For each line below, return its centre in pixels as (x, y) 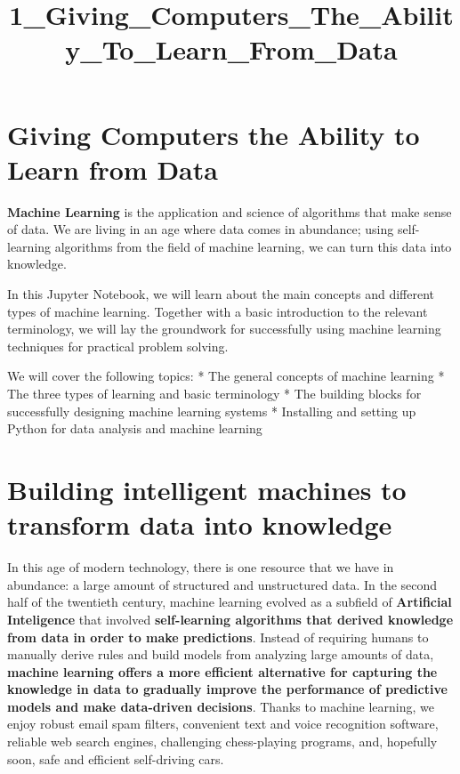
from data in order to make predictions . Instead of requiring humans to (218, 637)
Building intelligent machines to (207, 489)
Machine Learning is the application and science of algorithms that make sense (230, 211)
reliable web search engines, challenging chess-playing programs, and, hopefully (222, 742)
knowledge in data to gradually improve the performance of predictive (227, 689)
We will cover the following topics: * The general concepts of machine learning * (226, 376)
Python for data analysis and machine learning (135, 428)
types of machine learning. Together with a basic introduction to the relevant (218, 311)
